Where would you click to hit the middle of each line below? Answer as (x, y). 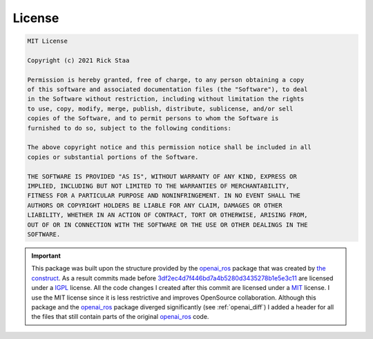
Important (46, 255)
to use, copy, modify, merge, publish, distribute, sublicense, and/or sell (160, 108)
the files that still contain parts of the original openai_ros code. (120, 317)
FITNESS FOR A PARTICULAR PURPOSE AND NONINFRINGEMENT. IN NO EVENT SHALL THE (164, 196)
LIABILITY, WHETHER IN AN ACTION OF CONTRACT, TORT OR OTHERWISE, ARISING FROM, (168, 215)
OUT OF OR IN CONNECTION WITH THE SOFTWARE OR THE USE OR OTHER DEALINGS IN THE (168, 225)
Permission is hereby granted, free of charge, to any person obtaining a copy (166, 80)
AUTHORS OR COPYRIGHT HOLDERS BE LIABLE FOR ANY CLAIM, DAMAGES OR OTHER (155, 205)
